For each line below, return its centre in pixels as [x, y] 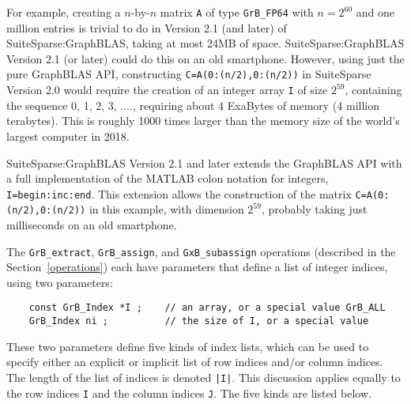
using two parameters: [60, 282]
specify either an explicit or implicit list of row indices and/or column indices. [195, 362]
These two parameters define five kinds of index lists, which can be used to [188, 346]
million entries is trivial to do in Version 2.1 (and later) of [147, 27]
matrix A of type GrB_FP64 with [237, 12]
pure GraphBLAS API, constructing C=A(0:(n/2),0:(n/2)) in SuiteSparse [189, 74]
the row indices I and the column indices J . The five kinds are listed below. [189, 393]
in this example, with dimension [166, 209]
